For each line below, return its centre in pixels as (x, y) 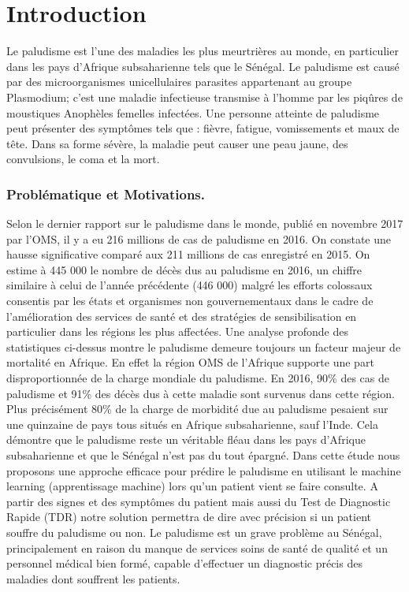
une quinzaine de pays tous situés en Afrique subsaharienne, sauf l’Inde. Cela (192, 424)
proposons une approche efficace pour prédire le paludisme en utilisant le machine (204, 470)
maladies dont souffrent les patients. (93, 578)
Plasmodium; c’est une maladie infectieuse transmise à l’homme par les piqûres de (204, 97)
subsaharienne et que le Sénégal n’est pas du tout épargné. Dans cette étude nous (203, 455)
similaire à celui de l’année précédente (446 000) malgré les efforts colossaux (190, 285)
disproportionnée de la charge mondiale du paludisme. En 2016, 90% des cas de (198, 378)
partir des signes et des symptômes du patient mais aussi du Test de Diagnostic (199, 501)
